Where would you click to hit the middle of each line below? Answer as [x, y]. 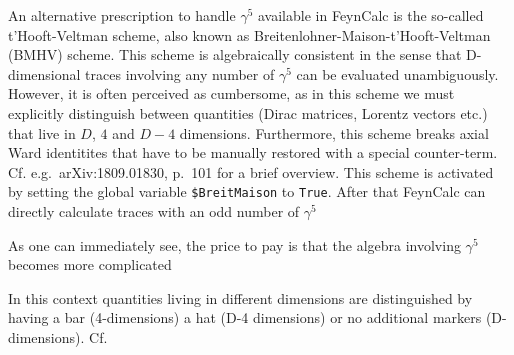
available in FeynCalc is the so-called [371, 15]
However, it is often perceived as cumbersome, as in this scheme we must [231, 93]
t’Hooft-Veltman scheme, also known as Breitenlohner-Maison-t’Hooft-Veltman [249, 34]
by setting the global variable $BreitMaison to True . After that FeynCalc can [247, 191]
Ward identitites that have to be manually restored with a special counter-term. [253, 152]
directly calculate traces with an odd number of [154, 211]
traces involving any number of [180, 73]
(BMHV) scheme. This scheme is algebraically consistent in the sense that [235, 54]
